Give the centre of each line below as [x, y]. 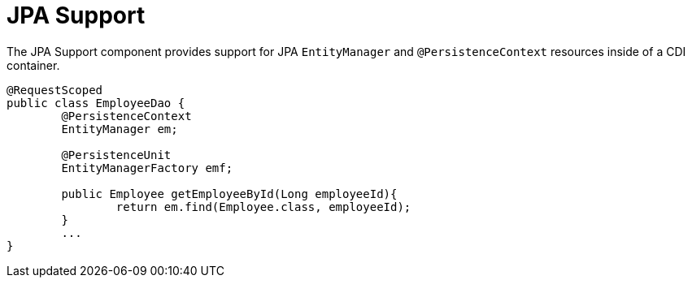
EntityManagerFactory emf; [147, 168]
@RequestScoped [55, 90]
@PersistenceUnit [116, 155]
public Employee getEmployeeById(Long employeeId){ [229, 194]
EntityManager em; [120, 129]
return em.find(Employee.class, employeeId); [263, 207]
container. [33, 65]
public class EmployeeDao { [96, 103]
